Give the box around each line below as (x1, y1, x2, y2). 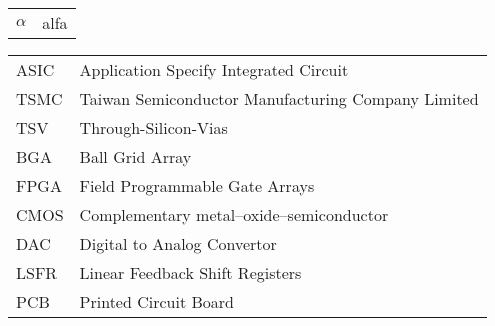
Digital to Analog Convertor (79, 232, 277, 255)
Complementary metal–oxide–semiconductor (79, 203, 389, 226)
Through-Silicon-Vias (79, 116, 228, 139)
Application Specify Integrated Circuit (79, 58, 349, 81)
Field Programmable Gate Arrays (79, 174, 315, 197)
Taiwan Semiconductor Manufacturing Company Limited (79, 87, 479, 110)
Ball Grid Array (79, 145, 192, 168)
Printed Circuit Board (79, 290, 234, 313)
